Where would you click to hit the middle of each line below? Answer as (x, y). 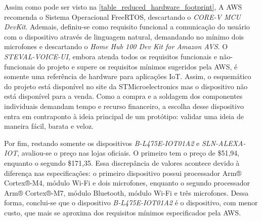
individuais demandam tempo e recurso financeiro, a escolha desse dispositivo (124, 106)
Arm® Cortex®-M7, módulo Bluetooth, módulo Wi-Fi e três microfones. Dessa (126, 192)
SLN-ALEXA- (224, 143)
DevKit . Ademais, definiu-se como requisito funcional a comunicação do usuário (127, 27)
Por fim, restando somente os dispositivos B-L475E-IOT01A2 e (102, 143)
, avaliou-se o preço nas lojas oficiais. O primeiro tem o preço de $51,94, (128, 153)
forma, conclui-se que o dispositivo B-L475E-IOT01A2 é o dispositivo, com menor (131, 202)
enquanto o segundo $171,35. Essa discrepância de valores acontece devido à (122, 162)
